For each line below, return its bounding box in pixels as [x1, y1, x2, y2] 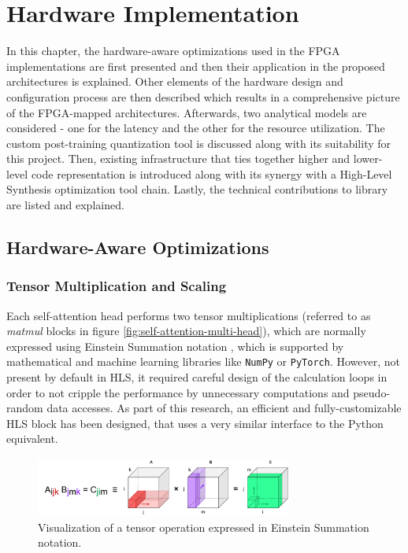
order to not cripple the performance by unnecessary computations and [6, 384, 350, 400]
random [6, 400, 43, 416]
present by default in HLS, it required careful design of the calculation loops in [6, 369, 388, 385]
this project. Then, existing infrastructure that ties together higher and [6, 150, 351, 167]
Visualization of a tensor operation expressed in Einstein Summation [38, 518, 369, 535]
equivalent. [6, 430, 58, 447]
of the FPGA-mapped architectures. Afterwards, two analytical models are [6, 104, 367, 120]
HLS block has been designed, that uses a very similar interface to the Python [6, 415, 384, 431]
